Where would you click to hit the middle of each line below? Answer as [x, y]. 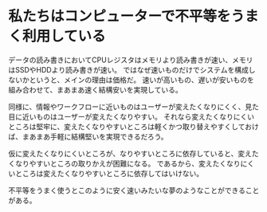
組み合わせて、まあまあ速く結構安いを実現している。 [95, 89]
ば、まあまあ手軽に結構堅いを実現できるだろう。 [88, 136]
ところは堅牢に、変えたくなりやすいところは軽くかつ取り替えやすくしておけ [133, 126]
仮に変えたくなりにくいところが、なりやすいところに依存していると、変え [130, 153]
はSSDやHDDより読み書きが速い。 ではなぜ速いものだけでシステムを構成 [128, 69]
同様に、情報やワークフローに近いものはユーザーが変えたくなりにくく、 [127, 106]
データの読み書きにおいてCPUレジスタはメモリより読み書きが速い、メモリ [131, 60]
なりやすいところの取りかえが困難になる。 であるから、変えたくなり [128, 163]
